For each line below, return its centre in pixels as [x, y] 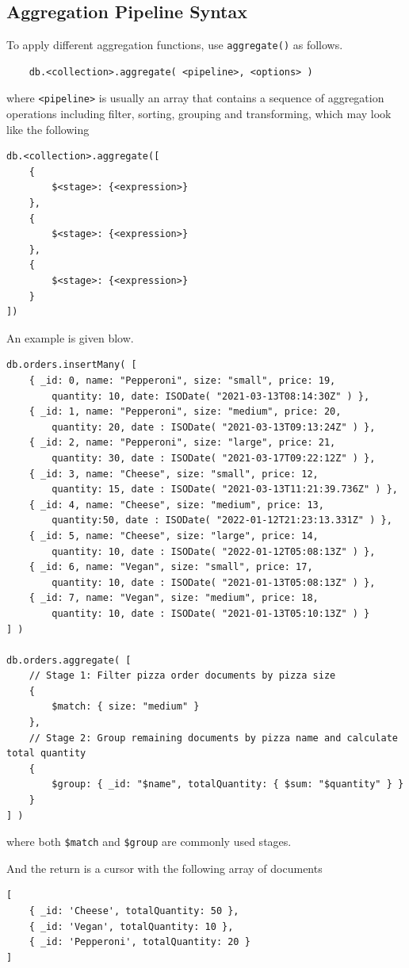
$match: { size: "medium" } [126, 707]
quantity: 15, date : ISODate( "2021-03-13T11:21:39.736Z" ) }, [225, 490]
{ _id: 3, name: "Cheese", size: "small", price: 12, [174, 474]
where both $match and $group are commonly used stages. [149, 842]
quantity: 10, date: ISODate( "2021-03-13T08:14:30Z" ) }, [211, 396]
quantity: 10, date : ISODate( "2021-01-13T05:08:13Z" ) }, [214, 582]
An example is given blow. [70, 337]
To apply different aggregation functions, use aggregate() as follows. [175, 45]
